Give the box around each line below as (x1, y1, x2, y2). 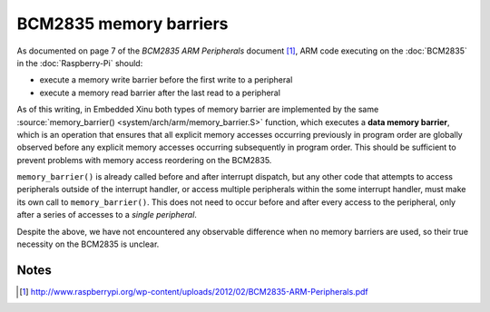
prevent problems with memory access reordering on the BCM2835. (16, 154, 272, 165)
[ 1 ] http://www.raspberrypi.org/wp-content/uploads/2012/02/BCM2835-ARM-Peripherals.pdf (19, 286, 368, 297)
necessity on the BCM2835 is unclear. (16, 239, 160, 249)
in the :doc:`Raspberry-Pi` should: (16, 57, 143, 68)
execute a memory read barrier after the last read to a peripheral (39, 87, 281, 98)
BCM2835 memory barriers (16, 14, 229, 34)
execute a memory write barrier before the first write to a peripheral (39, 74, 293, 85)
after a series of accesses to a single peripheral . (16, 210, 197, 220)
